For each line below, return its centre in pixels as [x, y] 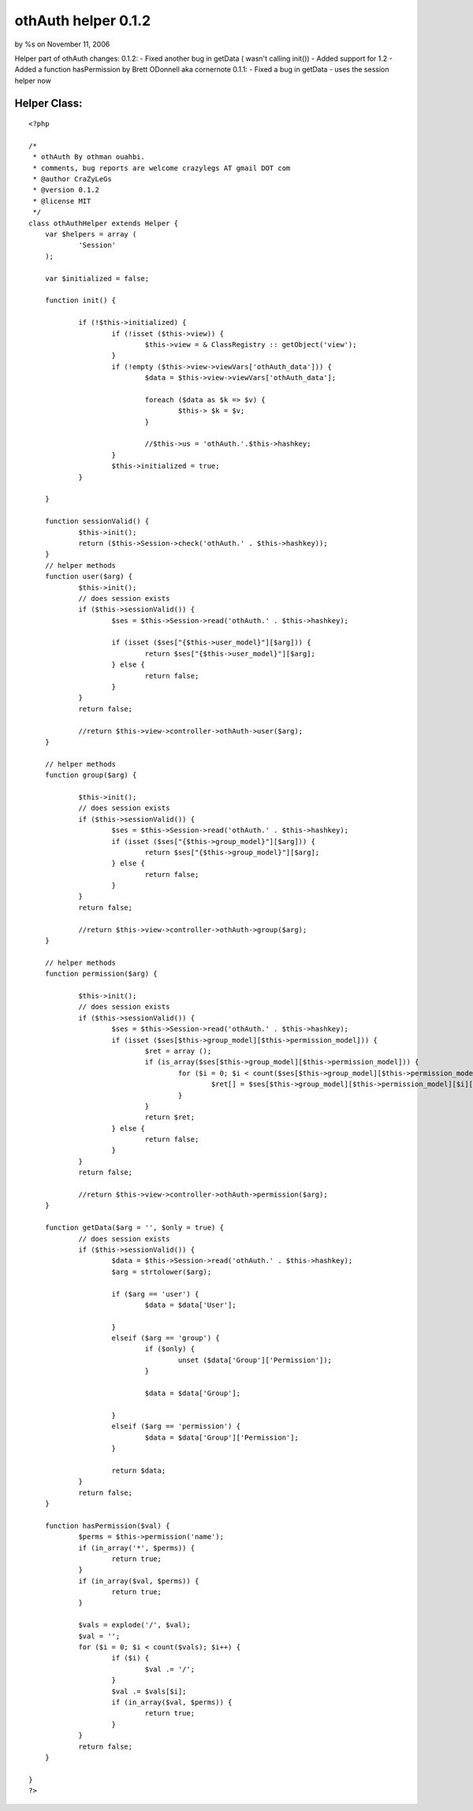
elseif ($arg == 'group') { [166, 1338]
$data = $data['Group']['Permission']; [222, 1437]
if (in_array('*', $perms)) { [137, 1548]
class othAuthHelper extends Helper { [104, 223]
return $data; [139, 1470]
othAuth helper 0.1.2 [83, 21]
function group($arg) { [91, 775]
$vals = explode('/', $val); [134, 1625]
